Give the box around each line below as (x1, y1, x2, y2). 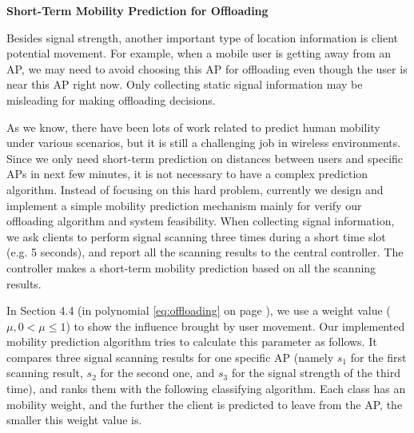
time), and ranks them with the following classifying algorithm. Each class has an (6, 380, 406, 397)
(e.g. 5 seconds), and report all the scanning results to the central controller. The (6, 244, 404, 260)
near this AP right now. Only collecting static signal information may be (6, 76, 363, 93)
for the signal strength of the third (231, 364, 400, 381)
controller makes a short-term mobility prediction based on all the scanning (6, 259, 376, 276)
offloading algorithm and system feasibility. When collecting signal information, (6, 213, 395, 229)
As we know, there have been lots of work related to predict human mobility (6, 118, 380, 135)
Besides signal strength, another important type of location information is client (6, 29, 398, 46)
